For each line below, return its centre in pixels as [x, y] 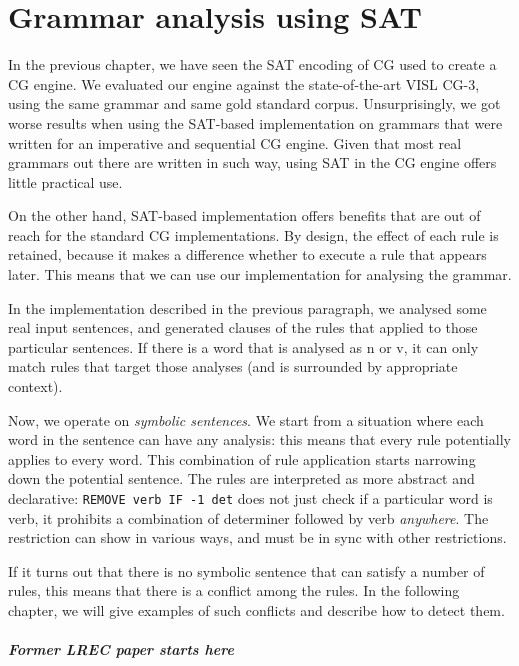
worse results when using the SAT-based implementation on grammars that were [255, 122]
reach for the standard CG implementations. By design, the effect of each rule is [253, 234]
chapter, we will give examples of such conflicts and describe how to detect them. [256, 610]
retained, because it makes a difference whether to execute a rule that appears [247, 254]
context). [35, 386]
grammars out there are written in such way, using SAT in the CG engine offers [252, 162]
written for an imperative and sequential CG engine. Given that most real [235, 142]
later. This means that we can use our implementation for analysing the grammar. [260, 274]
